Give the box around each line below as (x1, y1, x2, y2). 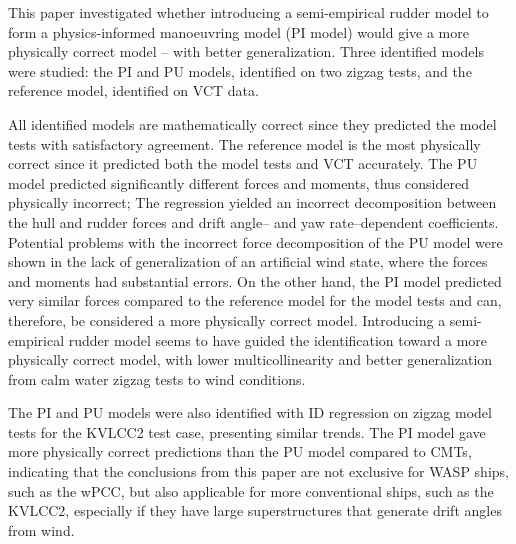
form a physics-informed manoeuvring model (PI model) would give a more (8, 21, 469, 42)
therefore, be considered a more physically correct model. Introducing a (8, 309, 446, 330)
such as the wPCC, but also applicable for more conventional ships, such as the (8, 480, 494, 501)
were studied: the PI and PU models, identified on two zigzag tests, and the (8, 60, 472, 81)
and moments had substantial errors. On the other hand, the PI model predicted (8, 270, 502, 291)
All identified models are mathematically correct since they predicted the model (8, 113, 497, 134)
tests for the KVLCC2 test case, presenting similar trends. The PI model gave (8, 421, 486, 442)
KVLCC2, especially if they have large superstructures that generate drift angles (8, 500, 502, 521)
